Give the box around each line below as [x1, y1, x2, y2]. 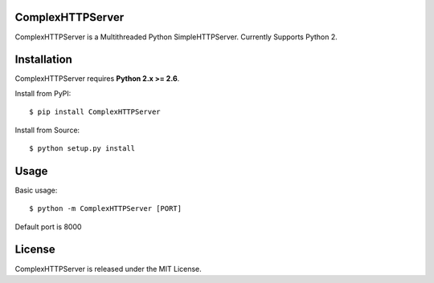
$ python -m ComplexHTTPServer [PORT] [29, 204, 182, 213]
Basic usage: [14, 185, 58, 195]
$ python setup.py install [29, 144, 136, 152]
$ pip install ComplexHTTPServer [29, 107, 161, 116]
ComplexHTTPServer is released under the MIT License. [14, 264, 203, 273]
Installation [14, 53, 72, 67]
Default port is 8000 [14, 221, 82, 232]
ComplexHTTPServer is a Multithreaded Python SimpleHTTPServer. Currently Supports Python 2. [14, 32, 338, 42]
